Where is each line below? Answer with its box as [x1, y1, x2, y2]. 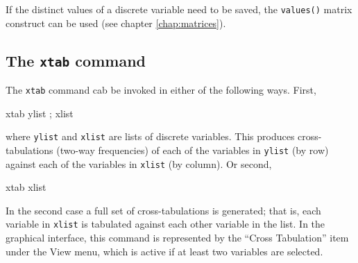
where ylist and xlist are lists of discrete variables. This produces [6, 129, 295, 144]
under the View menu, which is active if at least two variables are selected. [6, 244, 323, 258]
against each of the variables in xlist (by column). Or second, [6, 156, 272, 171]
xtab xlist [6, 180, 46, 194]
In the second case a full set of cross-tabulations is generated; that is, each [6, 203, 321, 217]
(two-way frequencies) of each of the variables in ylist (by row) [56, 142, 329, 157]
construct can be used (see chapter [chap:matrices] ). [6, 15, 226, 30]
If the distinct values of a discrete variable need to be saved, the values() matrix [6, 2, 352, 16]
